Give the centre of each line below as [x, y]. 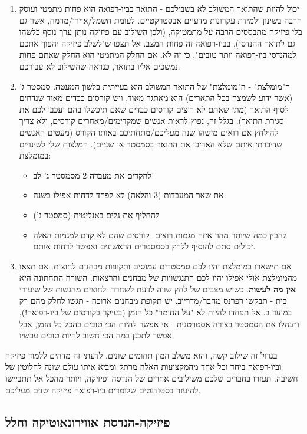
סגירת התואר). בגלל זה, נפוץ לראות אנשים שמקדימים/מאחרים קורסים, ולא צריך [151, 121]
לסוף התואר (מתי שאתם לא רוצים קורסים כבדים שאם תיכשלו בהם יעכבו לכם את [154, 109]
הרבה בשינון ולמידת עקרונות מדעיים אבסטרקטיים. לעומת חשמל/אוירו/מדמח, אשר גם [160, 20]
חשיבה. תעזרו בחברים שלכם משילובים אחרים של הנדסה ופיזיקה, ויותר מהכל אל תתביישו [152, 378]
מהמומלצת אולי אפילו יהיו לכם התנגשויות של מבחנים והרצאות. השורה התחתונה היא [158, 277]
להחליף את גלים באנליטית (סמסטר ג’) [96, 214]
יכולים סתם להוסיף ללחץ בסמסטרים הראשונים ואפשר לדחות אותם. [144, 246]
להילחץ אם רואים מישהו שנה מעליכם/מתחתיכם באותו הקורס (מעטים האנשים [149, 132]
